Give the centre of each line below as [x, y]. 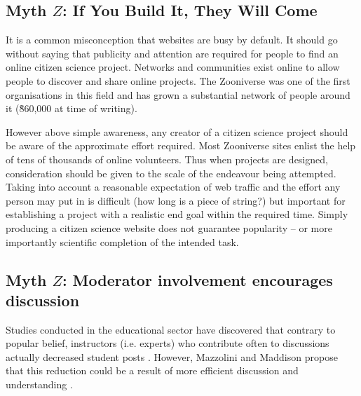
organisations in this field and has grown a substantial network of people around [178, 94]
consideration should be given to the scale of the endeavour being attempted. [171, 173]
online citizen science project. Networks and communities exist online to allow [173, 67]
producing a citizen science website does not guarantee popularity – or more [169, 227]
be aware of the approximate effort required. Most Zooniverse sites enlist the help [181, 145]
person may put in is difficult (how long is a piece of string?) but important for [176, 200]
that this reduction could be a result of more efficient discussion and [152, 370]
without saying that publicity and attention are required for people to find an [172, 53]
